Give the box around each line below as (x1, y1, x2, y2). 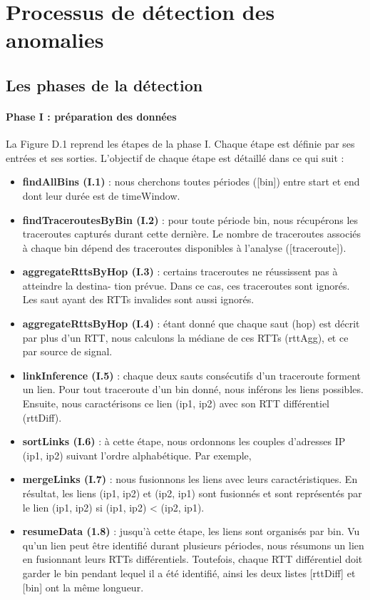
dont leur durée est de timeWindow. (22, 188, 180, 203)
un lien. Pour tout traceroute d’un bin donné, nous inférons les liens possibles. (22, 382, 364, 397)
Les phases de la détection (6, 73, 203, 96)
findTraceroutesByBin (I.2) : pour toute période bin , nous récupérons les (22, 212, 359, 227)
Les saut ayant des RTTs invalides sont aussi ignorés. (22, 292, 255, 307)
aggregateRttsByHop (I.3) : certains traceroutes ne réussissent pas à (22, 264, 338, 279)
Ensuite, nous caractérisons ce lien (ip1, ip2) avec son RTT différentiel (22, 396, 330, 411)
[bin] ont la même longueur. (22, 579, 144, 594)
